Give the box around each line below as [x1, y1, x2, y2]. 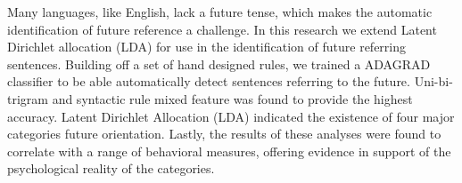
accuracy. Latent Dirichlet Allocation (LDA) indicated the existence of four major [7, 107, 455, 125]
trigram [7, 89, 48, 107]
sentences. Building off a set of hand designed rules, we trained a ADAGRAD [7, 54, 431, 73]
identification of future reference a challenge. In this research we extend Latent [7, 20, 437, 38]
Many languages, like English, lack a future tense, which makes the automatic [7, 3, 433, 20]
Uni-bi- [414, 72, 453, 91]
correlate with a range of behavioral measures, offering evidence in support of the [7, 141, 451, 160]
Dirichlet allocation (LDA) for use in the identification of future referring [7, 37, 407, 56]
